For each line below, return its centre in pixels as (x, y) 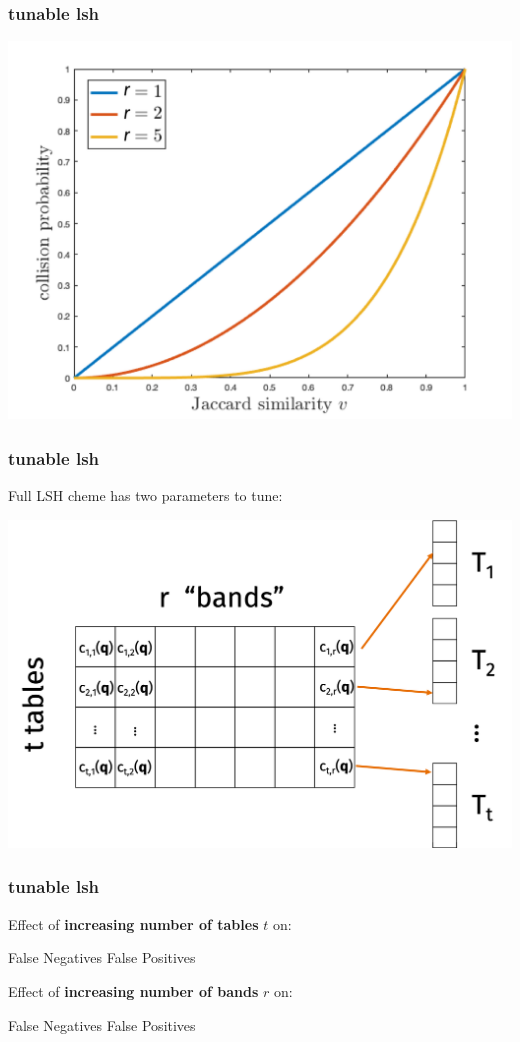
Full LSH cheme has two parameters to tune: (145, 495)
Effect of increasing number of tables (133, 923)
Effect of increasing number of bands (133, 990)
